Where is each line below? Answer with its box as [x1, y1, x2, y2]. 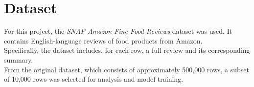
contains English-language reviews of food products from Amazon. [4, 35, 203, 45]
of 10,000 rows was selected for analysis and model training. [4, 74, 184, 84]
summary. [4, 54, 33, 65]
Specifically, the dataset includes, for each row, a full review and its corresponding [4, 45, 250, 55]
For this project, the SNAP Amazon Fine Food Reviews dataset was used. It [4, 26, 232, 36]
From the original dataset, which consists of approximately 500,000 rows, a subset [4, 64, 249, 74]
